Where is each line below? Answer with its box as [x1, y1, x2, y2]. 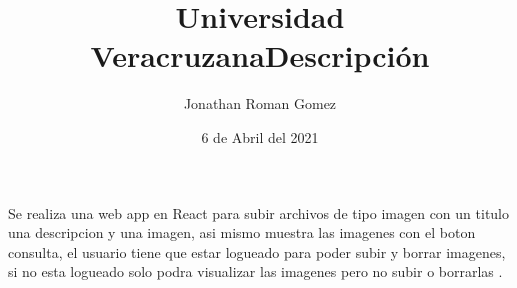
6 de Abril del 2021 [201, 126, 319, 147]
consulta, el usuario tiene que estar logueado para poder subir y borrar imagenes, [8, 241, 506, 262]
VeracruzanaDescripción [90, 35, 430, 76]
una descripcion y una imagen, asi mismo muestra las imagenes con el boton [8, 222, 476, 243]
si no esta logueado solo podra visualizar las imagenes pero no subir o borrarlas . [8, 261, 503, 282]
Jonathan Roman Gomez [183, 93, 337, 114]
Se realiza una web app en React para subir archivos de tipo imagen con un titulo [8, 202, 510, 223]
